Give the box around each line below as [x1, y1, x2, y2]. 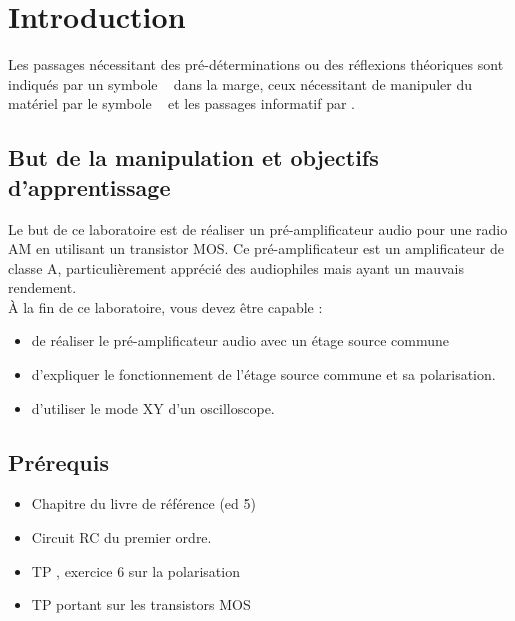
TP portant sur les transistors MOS [31, 594, 251, 615]
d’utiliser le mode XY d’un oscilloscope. [31, 397, 275, 418]
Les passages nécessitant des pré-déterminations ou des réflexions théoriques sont [8, 54, 504, 75]
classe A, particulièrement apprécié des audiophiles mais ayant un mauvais [8, 257, 464, 278]
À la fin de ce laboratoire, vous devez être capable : [8, 296, 323, 317]
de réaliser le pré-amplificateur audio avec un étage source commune [31, 330, 449, 351]
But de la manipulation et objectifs [8, 142, 379, 173]
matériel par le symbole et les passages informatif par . [8, 93, 356, 114]
